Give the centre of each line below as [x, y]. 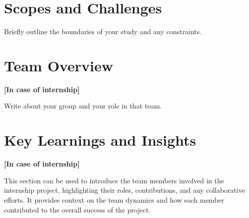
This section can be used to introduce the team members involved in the [114, 180]
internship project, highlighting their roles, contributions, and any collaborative [124, 190]
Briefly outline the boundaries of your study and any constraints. [103, 31]
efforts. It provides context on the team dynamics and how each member [114, 199]
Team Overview [59, 65]
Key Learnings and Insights [100, 140]
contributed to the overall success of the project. [77, 209]
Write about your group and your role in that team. [83, 106]
